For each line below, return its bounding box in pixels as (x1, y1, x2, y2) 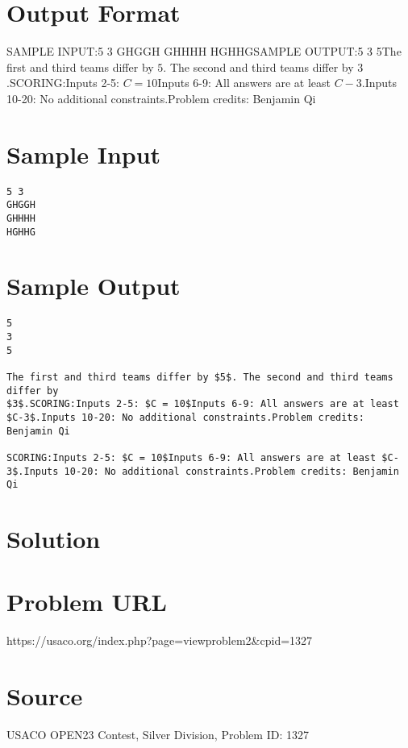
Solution (6, 522, 101, 555)
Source (6, 679, 83, 713)
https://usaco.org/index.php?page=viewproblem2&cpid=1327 (6, 632, 313, 649)
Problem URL (6, 585, 167, 618)
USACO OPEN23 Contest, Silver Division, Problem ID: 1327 (6, 726, 309, 743)
